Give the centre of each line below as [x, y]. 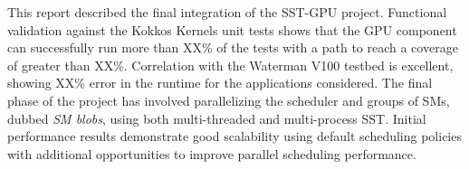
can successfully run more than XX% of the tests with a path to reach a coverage [233, 47]
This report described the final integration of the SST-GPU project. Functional [227, 12]
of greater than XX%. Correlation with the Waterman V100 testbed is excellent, [230, 65]
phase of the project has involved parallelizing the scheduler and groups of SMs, [229, 100]
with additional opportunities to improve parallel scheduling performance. [212, 153]
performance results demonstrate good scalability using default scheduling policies [234, 136]
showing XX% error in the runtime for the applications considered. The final [220, 83]
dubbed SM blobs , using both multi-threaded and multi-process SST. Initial [217, 118]
